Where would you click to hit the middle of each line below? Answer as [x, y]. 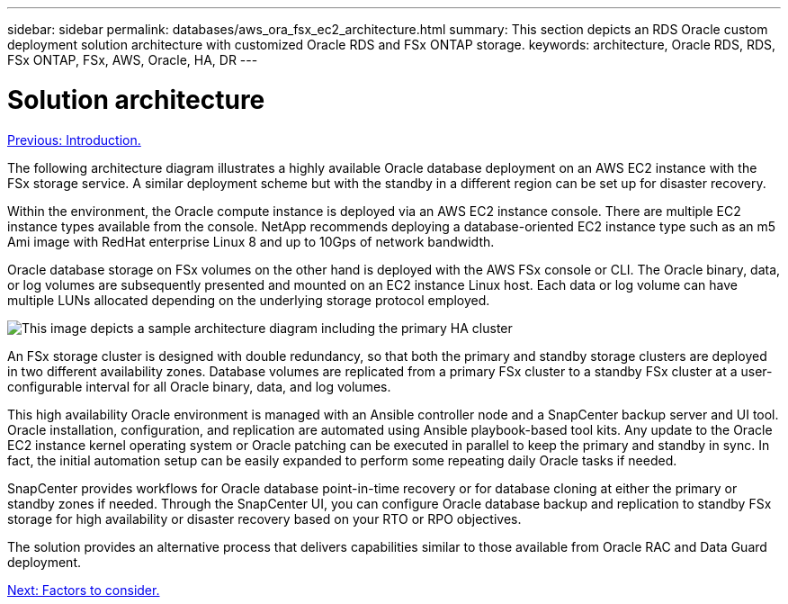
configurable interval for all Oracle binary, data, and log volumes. [199, 386]
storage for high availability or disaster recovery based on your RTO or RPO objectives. [264, 518]
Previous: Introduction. [74, 140]
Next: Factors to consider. [84, 590]
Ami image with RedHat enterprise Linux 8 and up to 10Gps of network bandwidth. [251, 241]
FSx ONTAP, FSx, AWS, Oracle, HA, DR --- [133, 60]
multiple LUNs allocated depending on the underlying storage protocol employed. [249, 300]
